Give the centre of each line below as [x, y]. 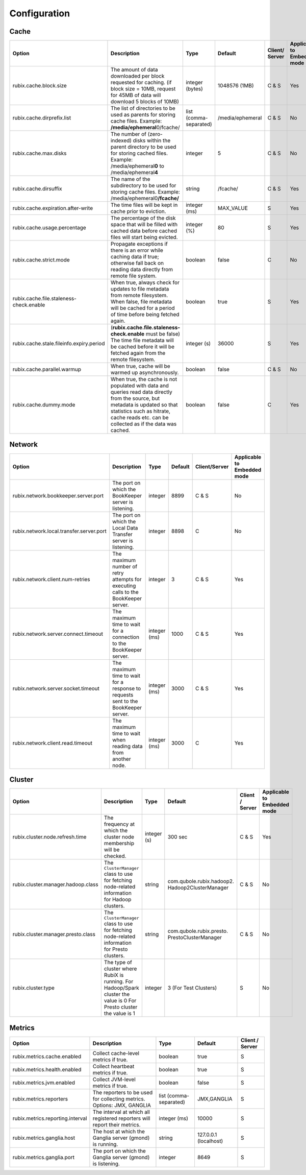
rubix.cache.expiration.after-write [53, 208]
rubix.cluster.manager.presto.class [54, 934]
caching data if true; [135, 257]
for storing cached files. [139, 153]
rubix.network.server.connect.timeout [58, 634]
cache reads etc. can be [139, 418]
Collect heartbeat [113, 1066]
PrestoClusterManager [195, 937]
